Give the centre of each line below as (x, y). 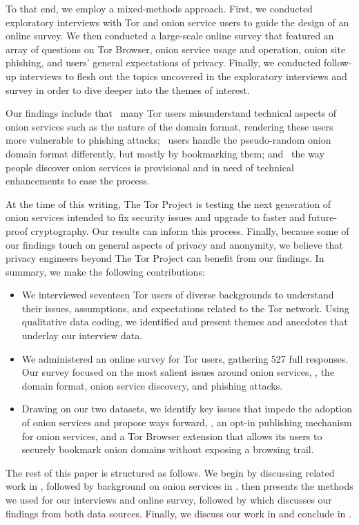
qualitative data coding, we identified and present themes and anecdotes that (185, 322)
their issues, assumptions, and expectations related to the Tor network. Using (185, 308)
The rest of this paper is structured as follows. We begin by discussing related (170, 472)
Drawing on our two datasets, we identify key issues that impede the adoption (187, 409)
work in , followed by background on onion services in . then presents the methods (179, 486)
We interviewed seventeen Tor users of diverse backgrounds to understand (178, 295)
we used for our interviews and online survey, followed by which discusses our (169, 499)
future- (323, 217)
